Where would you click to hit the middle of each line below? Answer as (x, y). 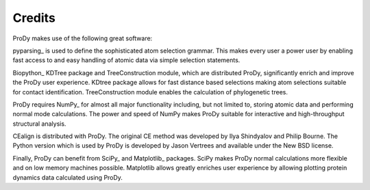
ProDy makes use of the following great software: (83, 38)
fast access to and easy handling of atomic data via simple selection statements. (126, 60)
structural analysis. (39, 124)
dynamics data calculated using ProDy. (68, 177)
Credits (34, 18)
